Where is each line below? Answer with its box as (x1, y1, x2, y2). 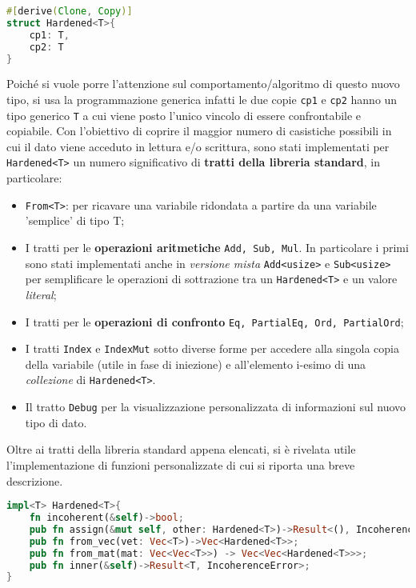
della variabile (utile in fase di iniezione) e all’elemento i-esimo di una (25, 355, 366, 372)
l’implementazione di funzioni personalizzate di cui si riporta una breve (6, 456, 355, 473)
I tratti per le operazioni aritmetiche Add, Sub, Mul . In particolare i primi (25, 238, 409, 255)
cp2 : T (29, 41, 64, 53)
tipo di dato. (25, 414, 87, 430)
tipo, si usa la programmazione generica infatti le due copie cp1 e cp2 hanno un (6, 90, 398, 107)
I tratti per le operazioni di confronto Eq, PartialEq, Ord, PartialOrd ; (25, 313, 404, 330)
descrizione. (6, 472, 63, 489)
